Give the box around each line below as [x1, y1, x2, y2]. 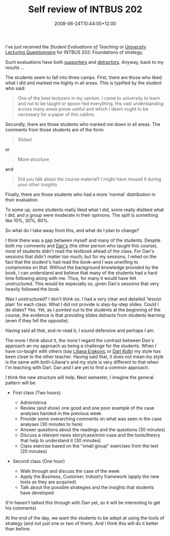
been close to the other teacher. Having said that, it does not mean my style [5, 353, 164, 360]
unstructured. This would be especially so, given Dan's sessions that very [5, 280, 159, 287]
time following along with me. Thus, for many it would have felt [5, 275, 137, 281]
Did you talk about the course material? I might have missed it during [17, 176, 161, 182]
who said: [5, 85, 26, 91]
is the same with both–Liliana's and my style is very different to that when [5, 359, 159, 365]
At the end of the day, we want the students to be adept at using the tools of [5, 515, 164, 521]
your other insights [17, 181, 57, 187]
